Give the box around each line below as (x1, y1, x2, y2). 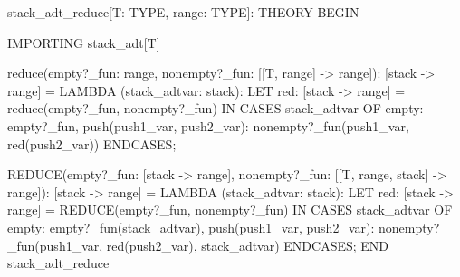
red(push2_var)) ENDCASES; (7, 134, 177, 153)
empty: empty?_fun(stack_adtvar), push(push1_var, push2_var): (7, 217, 375, 236)
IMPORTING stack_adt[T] (7, 33, 160, 52)
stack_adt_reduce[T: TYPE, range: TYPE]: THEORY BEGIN (7, 3, 359, 21)
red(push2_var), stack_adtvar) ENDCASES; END (106, 235, 389, 254)
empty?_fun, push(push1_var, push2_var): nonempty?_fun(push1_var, (7, 116, 409, 135)
